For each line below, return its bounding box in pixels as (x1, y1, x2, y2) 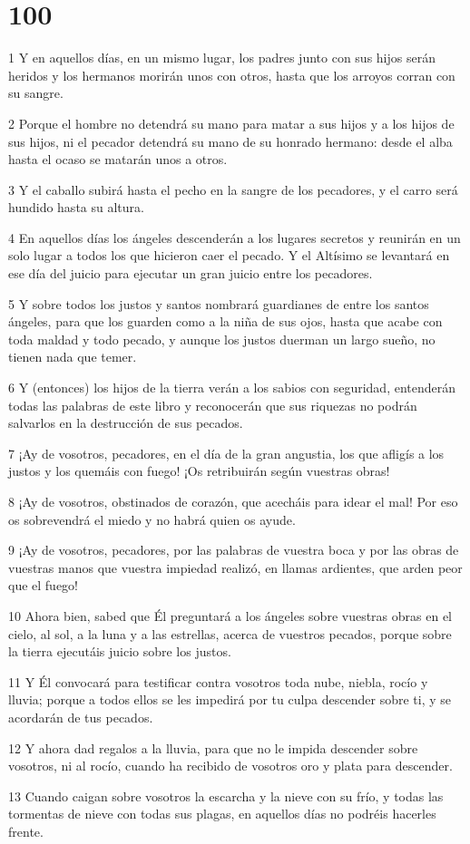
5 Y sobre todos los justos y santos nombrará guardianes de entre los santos (8, 294, 429, 313)
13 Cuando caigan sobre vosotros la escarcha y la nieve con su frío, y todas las (8, 786, 444, 805)
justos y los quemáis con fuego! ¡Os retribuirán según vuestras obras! (8, 461, 390, 480)
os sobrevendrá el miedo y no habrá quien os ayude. (8, 509, 296, 529)
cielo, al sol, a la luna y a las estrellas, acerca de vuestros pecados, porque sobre (8, 624, 452, 643)
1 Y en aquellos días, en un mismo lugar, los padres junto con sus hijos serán (8, 48, 436, 67)
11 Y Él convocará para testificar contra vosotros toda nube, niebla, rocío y (8, 672, 428, 691)
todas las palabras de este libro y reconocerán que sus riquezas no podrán (8, 395, 417, 414)
